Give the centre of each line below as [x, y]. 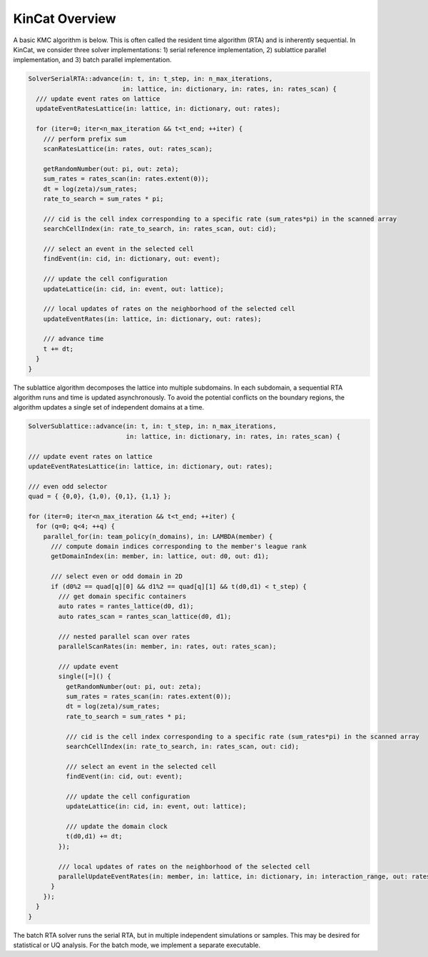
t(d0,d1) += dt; [94, 837]
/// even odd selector [68, 486]
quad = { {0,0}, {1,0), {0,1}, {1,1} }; [100, 496]
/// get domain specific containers [122, 596]
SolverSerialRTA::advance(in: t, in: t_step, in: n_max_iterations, [151, 79]
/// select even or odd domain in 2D [117, 576]
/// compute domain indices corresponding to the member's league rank [179, 546]
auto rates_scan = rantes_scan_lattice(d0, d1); [145, 616]
